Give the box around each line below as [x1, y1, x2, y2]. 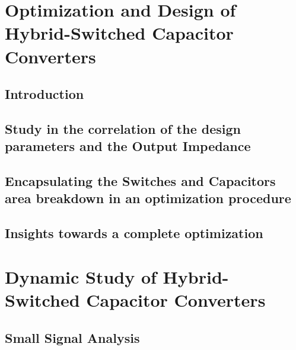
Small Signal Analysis [5, 328, 140, 346]
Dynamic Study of [5, 264, 157, 288]
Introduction [5, 85, 84, 103]
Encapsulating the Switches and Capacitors [5, 172, 276, 190]
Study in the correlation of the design [5, 119, 241, 137]
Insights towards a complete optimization [5, 224, 263, 242]
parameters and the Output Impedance [5, 137, 251, 155]
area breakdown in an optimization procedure [5, 189, 291, 207]
